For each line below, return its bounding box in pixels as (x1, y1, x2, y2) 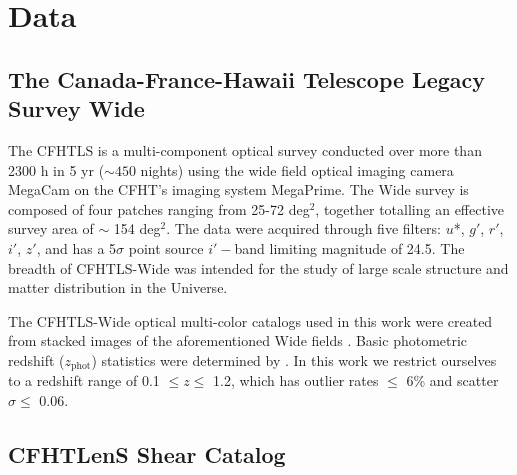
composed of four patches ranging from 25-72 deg (8, 198, 310, 219)
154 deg (113, 218, 161, 239)
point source (128, 237, 204, 258)
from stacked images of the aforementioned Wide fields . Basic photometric (8, 330, 468, 351)
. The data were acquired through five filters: (166, 218, 442, 239)
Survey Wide (8, 93, 145, 124)
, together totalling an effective (315, 198, 504, 219)
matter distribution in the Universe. (8, 277, 228, 298)
